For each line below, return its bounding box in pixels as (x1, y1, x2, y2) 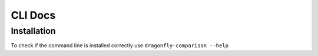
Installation (11, 26, 56, 36)
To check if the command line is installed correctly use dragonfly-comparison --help (11, 42, 229, 49)
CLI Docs (11, 9, 56, 22)
